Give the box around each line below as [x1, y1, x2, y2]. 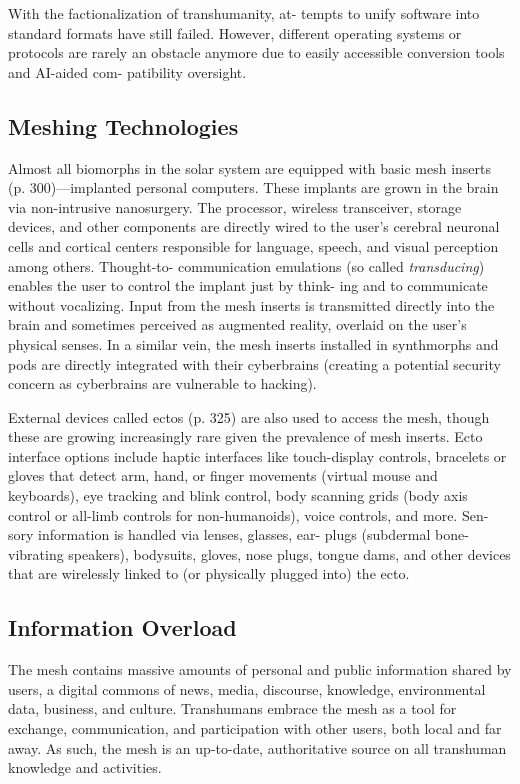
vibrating [8, 543, 64, 564]
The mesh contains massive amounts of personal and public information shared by [8, 659, 512, 680]
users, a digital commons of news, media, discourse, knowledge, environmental [8, 678, 486, 699]
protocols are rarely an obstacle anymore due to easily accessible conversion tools [8, 42, 505, 63]
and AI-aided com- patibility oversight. [8, 61, 247, 82]
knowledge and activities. [8, 757, 162, 778]
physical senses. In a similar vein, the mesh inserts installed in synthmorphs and [8, 333, 499, 354]
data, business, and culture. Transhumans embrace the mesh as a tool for [8, 698, 457, 719]
